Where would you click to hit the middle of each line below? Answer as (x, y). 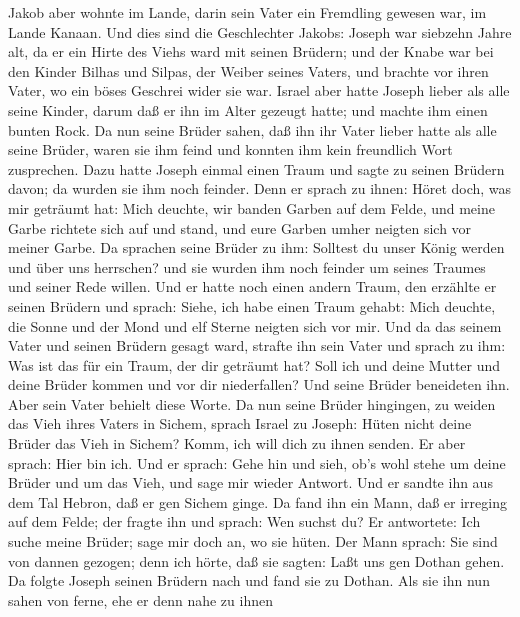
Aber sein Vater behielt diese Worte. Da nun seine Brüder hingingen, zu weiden (252, 403)
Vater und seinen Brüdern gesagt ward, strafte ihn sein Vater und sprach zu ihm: (257, 345)
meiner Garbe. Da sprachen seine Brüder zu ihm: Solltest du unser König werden (256, 247)
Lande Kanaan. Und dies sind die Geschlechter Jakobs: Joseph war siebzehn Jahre (260, 31)
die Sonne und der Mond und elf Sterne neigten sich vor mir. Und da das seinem (255, 325)
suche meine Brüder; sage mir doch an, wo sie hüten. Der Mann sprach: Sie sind (253, 541)
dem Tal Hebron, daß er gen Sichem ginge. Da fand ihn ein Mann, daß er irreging (257, 501)
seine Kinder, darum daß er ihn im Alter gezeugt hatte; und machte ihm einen (248, 109)
